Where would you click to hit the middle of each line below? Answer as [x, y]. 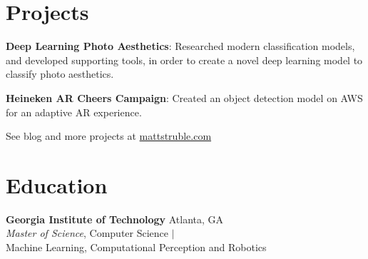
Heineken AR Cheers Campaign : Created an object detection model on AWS [184, 97]
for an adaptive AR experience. [74, 112]
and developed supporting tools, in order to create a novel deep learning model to [184, 60]
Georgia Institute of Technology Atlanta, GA [115, 219]
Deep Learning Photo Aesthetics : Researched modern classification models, [180, 46]
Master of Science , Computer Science [87, 233]
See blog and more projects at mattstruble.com [109, 136]
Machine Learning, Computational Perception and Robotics [136, 247]
